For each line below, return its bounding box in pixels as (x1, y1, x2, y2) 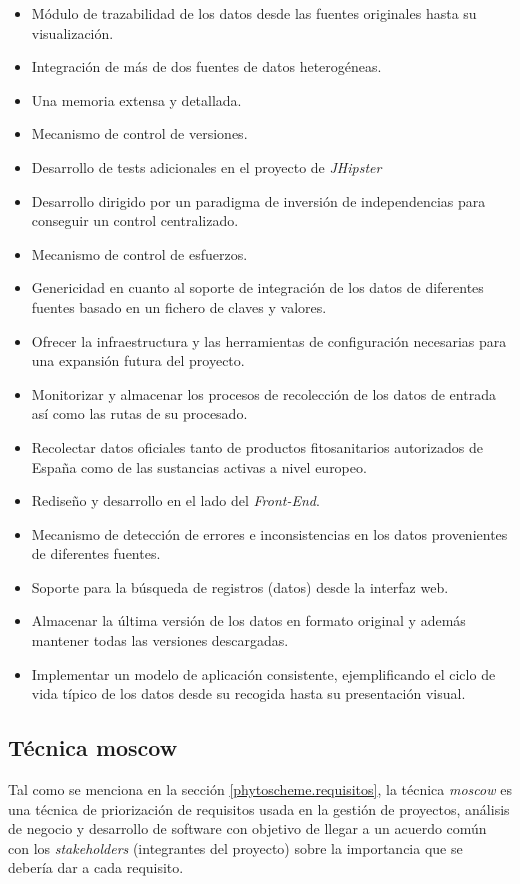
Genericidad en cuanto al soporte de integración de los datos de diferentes (31, 277, 484, 298)
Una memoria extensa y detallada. (31, 89, 242, 110)
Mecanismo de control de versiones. (31, 123, 248, 144)
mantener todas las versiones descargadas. (31, 630, 289, 651)
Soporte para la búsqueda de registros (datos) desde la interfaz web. (31, 576, 449, 597)
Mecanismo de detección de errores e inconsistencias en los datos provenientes (31, 523, 508, 544)
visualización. (31, 22, 114, 43)
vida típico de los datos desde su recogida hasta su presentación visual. (31, 683, 466, 704)
